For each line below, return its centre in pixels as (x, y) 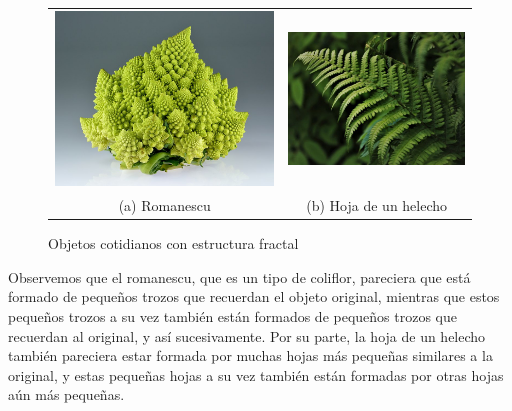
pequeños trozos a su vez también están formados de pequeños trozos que (232, 315)
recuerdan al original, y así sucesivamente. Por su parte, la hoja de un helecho (247, 335)
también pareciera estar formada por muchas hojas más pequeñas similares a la (250, 355)
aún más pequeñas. (66, 394)
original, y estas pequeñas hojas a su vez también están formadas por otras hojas (256, 374)
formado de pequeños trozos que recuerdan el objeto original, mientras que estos (254, 296)
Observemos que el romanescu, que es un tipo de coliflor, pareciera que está (239, 276)
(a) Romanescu (164, 205)
